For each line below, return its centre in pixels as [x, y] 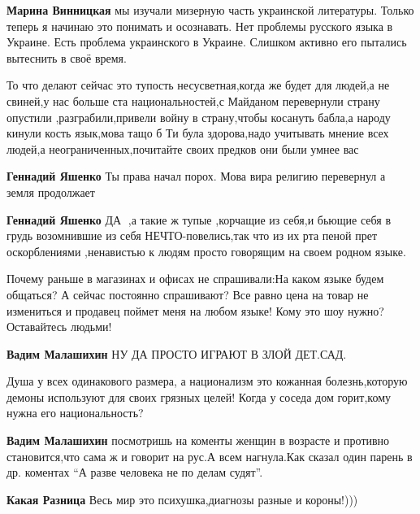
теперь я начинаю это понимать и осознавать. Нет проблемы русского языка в [200, 26]
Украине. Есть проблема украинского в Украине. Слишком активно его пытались [207, 42]
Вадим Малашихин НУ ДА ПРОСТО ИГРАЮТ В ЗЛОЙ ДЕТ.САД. [177, 353]
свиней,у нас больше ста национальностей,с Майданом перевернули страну [193, 100]
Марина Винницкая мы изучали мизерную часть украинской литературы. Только [210, 10]
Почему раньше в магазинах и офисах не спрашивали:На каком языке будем [195, 279]
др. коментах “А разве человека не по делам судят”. [135, 472]
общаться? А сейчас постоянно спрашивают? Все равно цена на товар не [188, 294]
